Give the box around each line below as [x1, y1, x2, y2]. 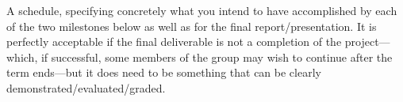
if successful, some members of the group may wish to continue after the [40, 48, 393, 65]
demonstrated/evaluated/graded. [6, 79, 166, 96]
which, [6, 48, 38, 65]
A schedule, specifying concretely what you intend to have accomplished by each [6, 2, 397, 18]
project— [344, 33, 390, 50]
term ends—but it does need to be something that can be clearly [6, 64, 321, 81]
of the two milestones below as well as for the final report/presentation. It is [6, 17, 377, 34]
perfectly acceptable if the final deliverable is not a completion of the [6, 33, 342, 50]
